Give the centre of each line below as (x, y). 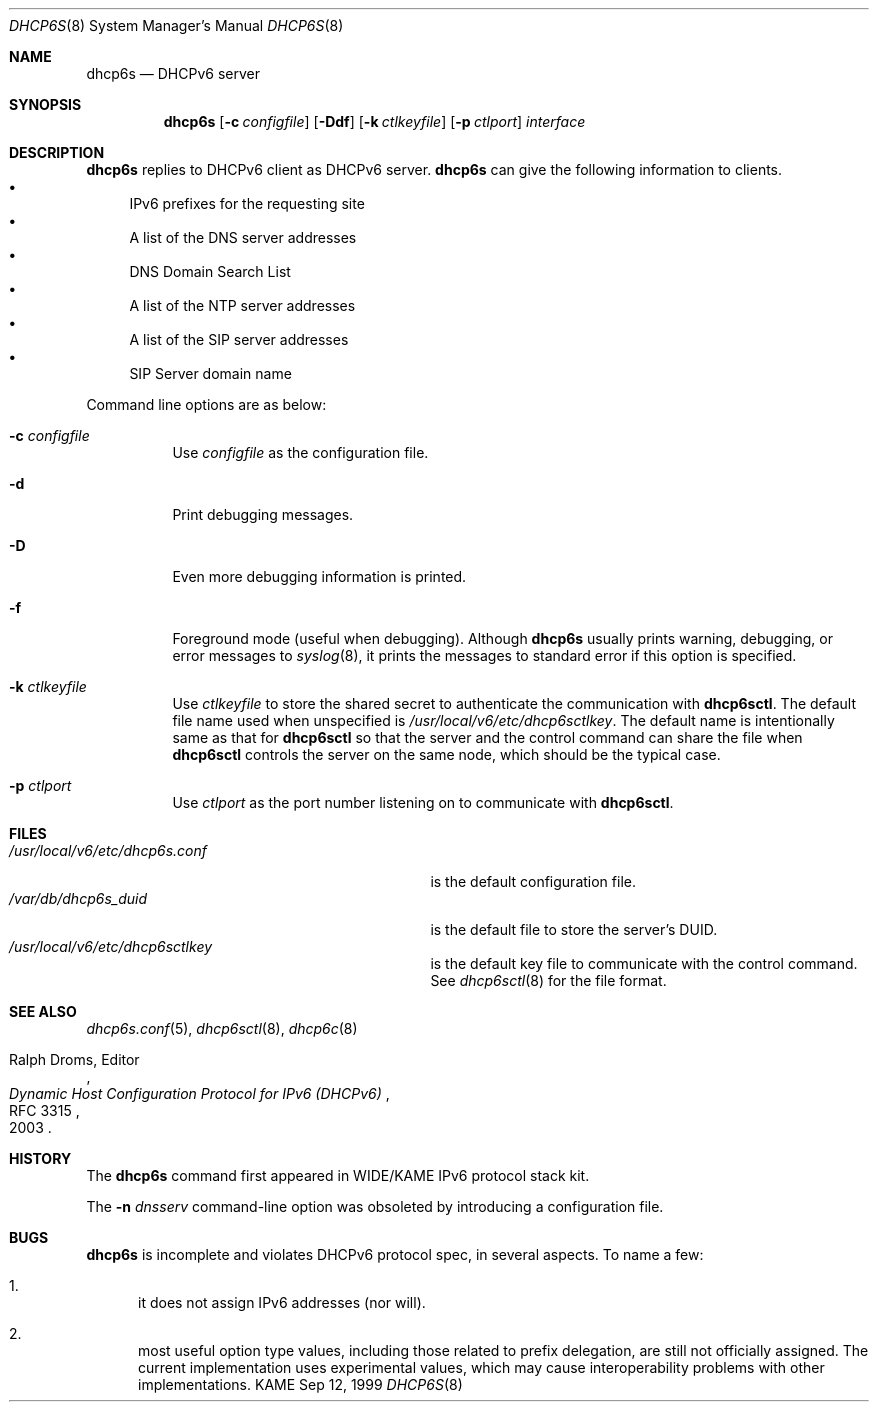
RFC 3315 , (44, 1110)
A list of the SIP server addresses (239, 339)
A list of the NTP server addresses (242, 305)
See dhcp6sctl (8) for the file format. (548, 980)
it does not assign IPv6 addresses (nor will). (282, 1302)
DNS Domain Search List (210, 271)
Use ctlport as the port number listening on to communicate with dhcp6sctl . (423, 802)
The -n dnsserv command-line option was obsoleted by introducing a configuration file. (375, 1206)
